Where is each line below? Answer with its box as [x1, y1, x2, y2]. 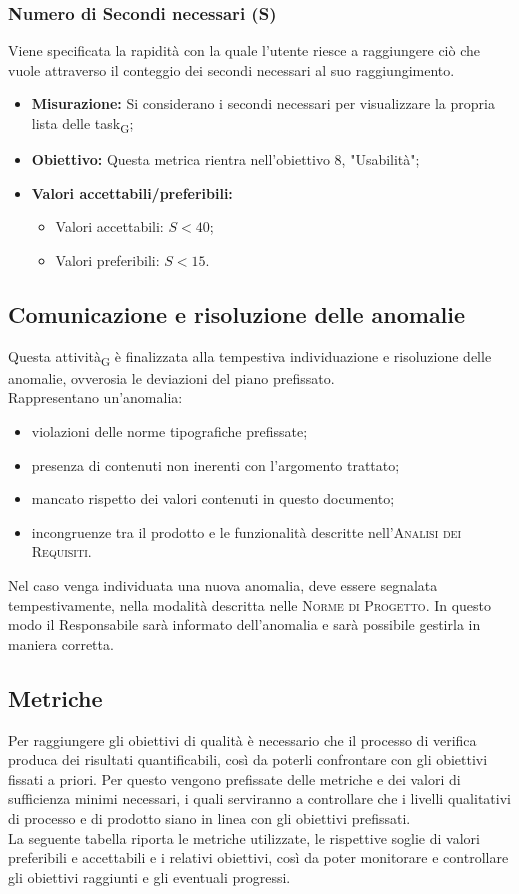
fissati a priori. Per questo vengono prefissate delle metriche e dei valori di [8, 768, 461, 789]
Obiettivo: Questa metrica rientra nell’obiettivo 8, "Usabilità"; [31, 149, 420, 170]
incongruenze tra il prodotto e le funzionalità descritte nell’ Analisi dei [31, 521, 461, 542]
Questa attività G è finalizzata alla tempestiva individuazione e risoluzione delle [8, 345, 492, 369]
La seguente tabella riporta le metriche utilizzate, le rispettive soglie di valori [8, 827, 480, 848]
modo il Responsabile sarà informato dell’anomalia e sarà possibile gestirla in [8, 614, 481, 635]
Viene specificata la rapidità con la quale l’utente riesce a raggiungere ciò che [8, 40, 480, 61]
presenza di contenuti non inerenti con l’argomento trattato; [31, 454, 400, 475]
